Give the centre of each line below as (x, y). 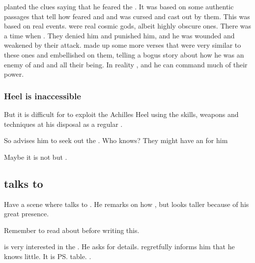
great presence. (27, 214)
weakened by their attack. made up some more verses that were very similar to (123, 45)
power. (14, 74)
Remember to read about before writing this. (72, 230)
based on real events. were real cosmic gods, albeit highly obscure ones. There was (128, 26)
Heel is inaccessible (42, 96)
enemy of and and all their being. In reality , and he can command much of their (126, 64)
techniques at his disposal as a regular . (63, 124)
